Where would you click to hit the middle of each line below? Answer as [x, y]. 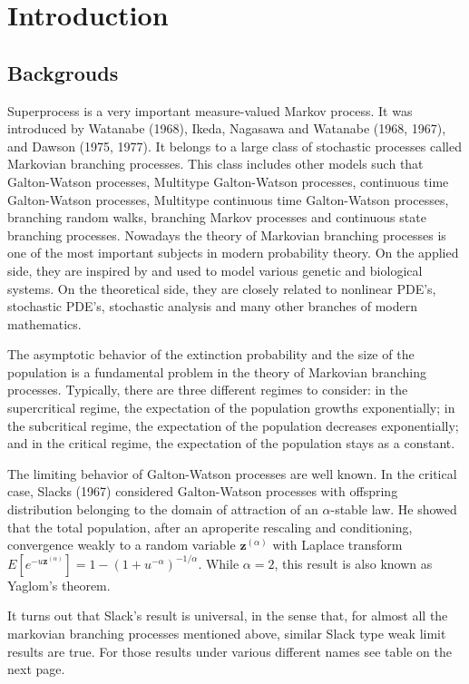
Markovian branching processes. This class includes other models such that [215, 164]
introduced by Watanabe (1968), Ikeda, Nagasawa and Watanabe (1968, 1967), [227, 128]
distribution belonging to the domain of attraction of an [163, 509]
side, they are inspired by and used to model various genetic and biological [215, 270]
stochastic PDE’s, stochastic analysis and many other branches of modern [213, 306]
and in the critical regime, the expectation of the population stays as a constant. [231, 443]
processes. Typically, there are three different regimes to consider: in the [208, 390]
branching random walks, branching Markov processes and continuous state [217, 217]
